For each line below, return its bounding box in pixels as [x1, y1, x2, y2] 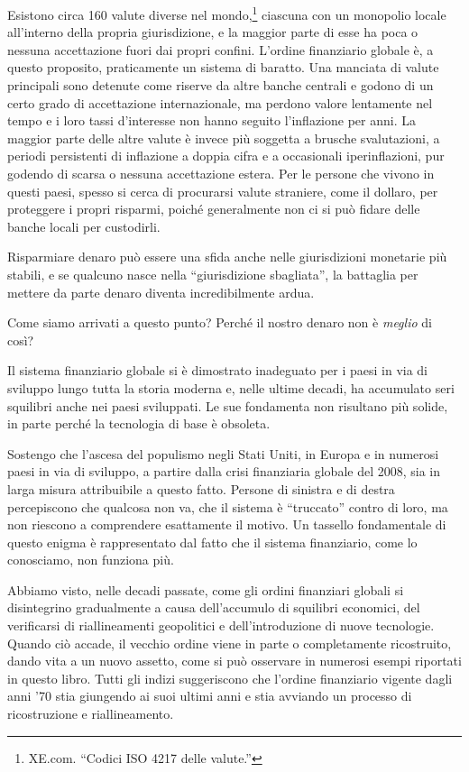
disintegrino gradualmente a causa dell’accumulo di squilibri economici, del [7, 598, 420, 617]
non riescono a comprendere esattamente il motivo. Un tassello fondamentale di [7, 515, 446, 534]
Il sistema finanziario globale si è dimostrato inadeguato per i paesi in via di [7, 361, 428, 380]
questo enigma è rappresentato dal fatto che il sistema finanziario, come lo [7, 532, 418, 551]
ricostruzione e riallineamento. [7, 704, 174, 723]
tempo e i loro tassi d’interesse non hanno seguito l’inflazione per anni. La [7, 111, 416, 130]
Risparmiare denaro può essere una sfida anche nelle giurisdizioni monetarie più [7, 247, 447, 266]
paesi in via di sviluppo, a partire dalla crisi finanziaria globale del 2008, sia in [7, 462, 441, 481]
